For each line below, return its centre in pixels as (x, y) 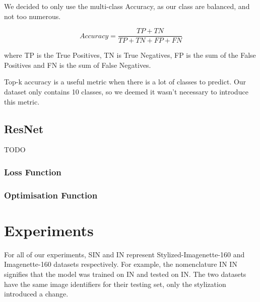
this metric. (22, 101)
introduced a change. (36, 294)
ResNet (24, 128)
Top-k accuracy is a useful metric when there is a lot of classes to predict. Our (125, 82)
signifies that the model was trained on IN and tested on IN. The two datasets (125, 274)
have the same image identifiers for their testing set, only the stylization (115, 284)
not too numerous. (32, 16)
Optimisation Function (51, 195)
